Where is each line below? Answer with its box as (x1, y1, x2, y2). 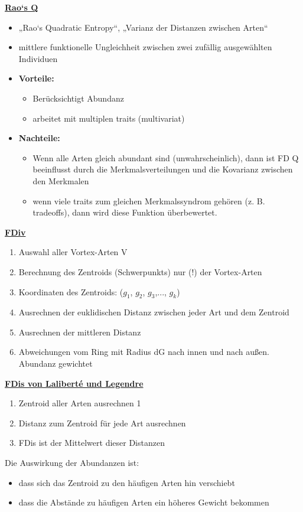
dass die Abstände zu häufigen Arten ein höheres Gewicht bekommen (18, 496, 269, 508)
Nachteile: (18, 132, 60, 144)
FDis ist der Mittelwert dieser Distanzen (18, 436, 165, 449)
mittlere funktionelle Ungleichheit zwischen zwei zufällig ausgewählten (18, 41, 272, 53)
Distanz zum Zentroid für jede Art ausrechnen (18, 416, 186, 429)
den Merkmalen (32, 174, 89, 187)
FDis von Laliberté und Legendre (5, 377, 144, 389)
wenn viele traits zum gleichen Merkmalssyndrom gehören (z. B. (32, 194, 265, 207)
